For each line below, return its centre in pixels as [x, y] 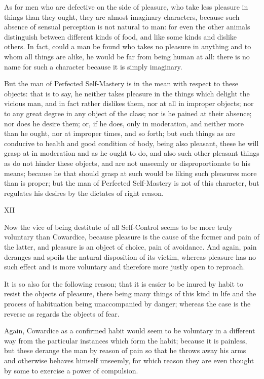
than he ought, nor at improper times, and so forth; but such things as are [120, 133]
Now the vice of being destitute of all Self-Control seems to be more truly [118, 227]
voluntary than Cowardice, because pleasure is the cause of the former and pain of [132, 237]
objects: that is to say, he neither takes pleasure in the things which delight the [127, 93]
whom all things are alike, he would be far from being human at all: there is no [127, 56]
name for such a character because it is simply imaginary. [93, 66]
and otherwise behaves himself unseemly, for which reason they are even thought [129, 360]
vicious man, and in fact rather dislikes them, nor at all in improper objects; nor [129, 103]
